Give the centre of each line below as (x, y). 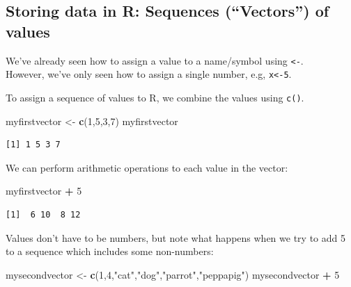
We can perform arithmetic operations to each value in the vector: (147, 167)
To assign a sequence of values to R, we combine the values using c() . (155, 97)
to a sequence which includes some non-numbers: (110, 251)
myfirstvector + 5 (44, 191)
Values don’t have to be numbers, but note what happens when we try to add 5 (175, 237)
